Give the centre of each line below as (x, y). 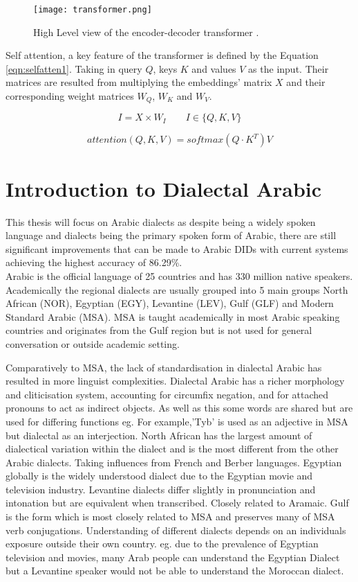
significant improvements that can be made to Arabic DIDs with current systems (177, 248)
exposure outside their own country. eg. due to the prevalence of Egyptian (162, 544)
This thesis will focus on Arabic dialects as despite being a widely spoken (161, 221)
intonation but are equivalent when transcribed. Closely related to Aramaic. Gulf (177, 503)
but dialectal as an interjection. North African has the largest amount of (159, 435)
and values (214, 68)
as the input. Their (289, 68)
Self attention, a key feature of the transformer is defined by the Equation (162, 55)
